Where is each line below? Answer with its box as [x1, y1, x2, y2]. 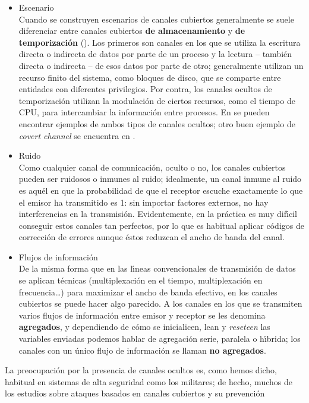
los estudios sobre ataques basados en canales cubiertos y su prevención [5, 387, 265, 399]
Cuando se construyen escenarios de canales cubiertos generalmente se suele [18, 12, 294, 25]
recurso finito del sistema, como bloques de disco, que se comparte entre [18, 71, 281, 83]
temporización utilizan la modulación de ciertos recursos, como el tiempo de [18, 94, 295, 106]
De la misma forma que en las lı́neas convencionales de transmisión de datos [18, 262, 296, 275]
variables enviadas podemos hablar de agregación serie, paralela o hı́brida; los [18, 332, 301, 345]
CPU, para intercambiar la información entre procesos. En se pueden [18, 106, 270, 118]
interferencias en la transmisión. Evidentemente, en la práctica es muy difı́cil [18, 207, 297, 220]
